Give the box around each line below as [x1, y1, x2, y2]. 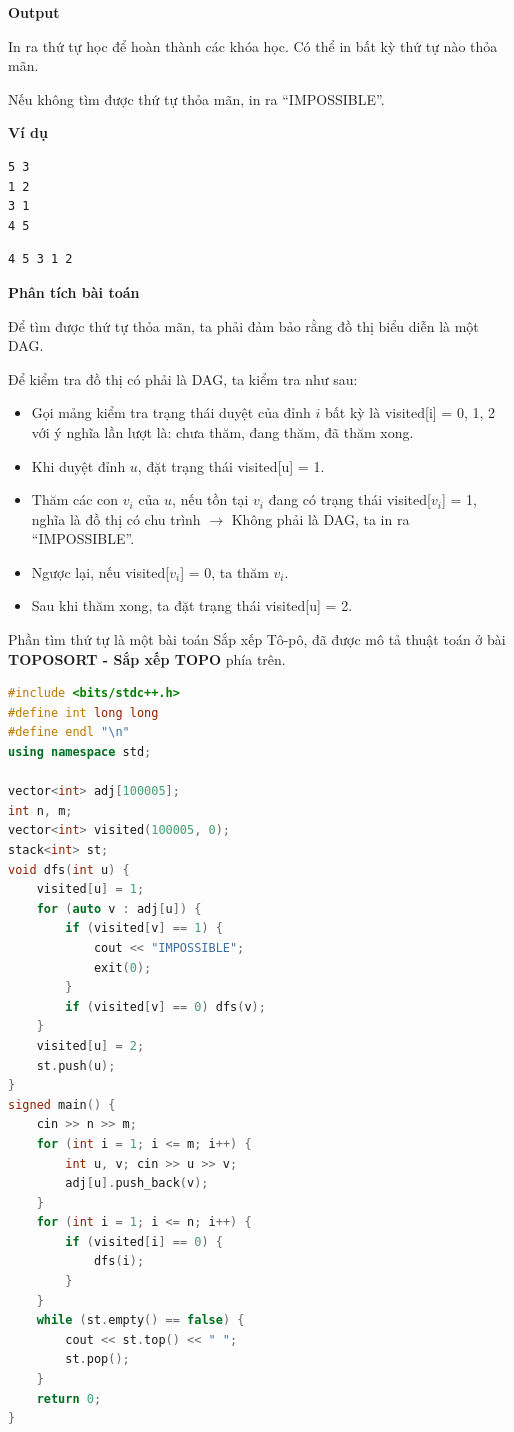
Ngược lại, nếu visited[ [31, 561, 170, 582]
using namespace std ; [8, 745, 152, 760]
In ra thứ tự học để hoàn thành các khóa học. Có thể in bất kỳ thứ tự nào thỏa [8, 35, 498, 56]
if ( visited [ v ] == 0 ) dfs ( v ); [65, 999, 266, 1014]
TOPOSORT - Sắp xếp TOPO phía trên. [8, 648, 286, 669]
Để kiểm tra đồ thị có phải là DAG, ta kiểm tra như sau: [8, 368, 358, 389]
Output [8, 2, 60, 22]
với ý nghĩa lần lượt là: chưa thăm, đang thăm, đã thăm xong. [31, 421, 414, 442]
